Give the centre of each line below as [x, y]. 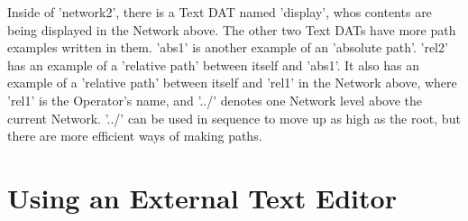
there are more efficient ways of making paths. [135, 136]
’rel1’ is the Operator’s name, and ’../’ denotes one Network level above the [215, 100]
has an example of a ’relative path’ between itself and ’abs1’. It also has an [213, 64]
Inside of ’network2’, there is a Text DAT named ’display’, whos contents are [220, 12]
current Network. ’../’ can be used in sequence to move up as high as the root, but [234, 118]
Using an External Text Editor [202, 197]
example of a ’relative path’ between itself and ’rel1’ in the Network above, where [232, 83]
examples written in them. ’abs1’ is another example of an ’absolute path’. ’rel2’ [228, 47]
